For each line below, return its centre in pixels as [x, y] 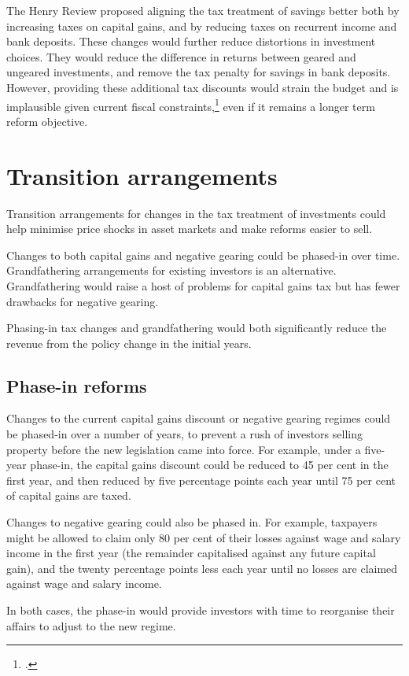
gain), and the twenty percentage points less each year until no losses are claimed [202, 568]
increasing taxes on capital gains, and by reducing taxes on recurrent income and [202, 26]
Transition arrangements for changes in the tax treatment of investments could [196, 213]
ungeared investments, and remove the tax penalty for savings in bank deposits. [199, 72]
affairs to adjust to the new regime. [91, 625]
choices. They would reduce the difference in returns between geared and [181, 56]
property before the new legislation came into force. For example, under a [184, 449]
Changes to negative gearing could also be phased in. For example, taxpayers [192, 522]
